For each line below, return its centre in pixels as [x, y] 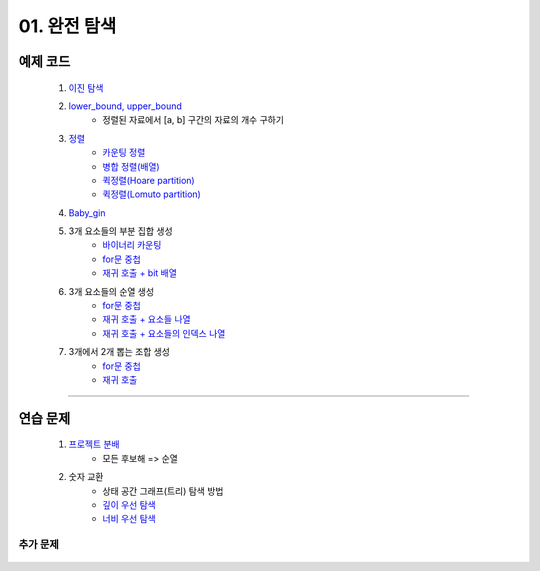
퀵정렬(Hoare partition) [148, 180]
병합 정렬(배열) [131, 166]
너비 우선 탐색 [129, 519]
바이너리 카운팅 [132, 245]
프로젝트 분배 [94, 444]
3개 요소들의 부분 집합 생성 [121, 231]
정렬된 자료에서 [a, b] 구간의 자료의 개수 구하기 [193, 120]
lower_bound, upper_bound [125, 106]
